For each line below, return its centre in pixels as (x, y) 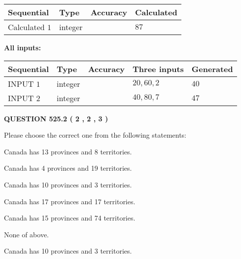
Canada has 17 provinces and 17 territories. (70, 201)
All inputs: (22, 47)
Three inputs (158, 69)
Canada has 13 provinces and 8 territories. (68, 151)
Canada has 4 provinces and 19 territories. (68, 168)
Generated (212, 69)
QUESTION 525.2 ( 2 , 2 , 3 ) (56, 118)
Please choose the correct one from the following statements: (95, 135)
